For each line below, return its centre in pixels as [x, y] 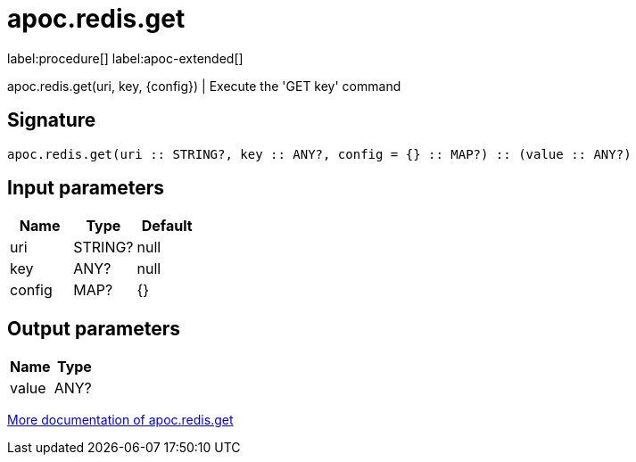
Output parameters [94, 328]
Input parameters [86, 188]
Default [167, 226]
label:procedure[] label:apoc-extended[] [125, 58]
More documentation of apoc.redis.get [120, 420]
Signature [52, 120]
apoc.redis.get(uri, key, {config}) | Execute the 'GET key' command [204, 86]
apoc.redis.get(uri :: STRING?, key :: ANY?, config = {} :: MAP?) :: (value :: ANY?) [319, 154]
